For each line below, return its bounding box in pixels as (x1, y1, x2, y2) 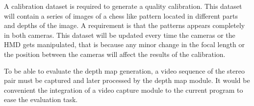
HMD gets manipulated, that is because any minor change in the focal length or (4, 39, 245, 50)
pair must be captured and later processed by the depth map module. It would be (4, 75, 250, 85)
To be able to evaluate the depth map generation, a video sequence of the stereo (4, 65, 245, 76)
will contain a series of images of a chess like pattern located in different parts (4, 10, 238, 21)
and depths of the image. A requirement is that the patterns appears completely (4, 20, 245, 30)
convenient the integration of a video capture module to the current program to (4, 84, 243, 95)
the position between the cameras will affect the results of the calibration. (4, 49, 226, 59)
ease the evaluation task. (4, 94, 78, 105)
